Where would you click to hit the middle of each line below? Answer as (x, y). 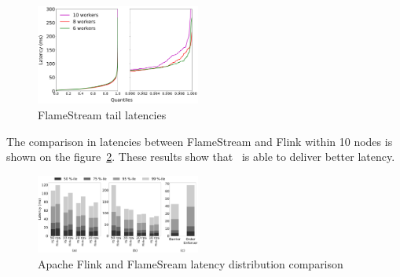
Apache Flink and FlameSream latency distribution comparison (191, 263)
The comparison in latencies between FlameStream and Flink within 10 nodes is (200, 141)
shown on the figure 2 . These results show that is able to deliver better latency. (201, 157)
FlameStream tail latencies (102, 115)
